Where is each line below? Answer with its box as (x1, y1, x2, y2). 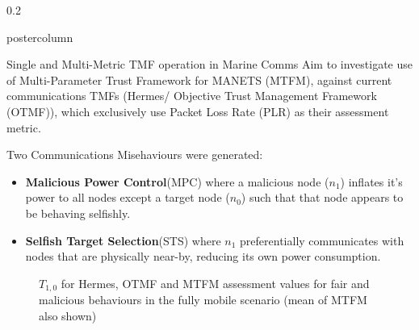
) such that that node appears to (241, 189, 404, 206)
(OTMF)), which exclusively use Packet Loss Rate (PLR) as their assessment (6, 102, 389, 119)
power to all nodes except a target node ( (25, 189, 230, 206)
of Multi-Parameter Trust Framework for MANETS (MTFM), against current (6, 71, 392, 88)
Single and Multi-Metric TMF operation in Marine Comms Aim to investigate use (6, 56, 413, 73)
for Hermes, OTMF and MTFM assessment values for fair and (61, 274, 370, 291)
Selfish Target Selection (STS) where (25, 232, 221, 249)
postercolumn (6, 28, 73, 45)
